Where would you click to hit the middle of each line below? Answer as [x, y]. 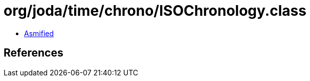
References [34, 53]
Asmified [39, 33]
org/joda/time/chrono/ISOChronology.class [155, 11]
